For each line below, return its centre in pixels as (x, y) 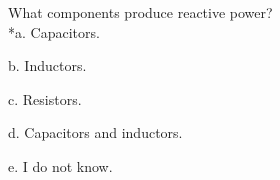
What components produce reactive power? (140, 12)
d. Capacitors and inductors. (95, 132)
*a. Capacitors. (54, 31)
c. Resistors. (45, 98)
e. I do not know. (60, 165)
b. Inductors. (47, 65)
